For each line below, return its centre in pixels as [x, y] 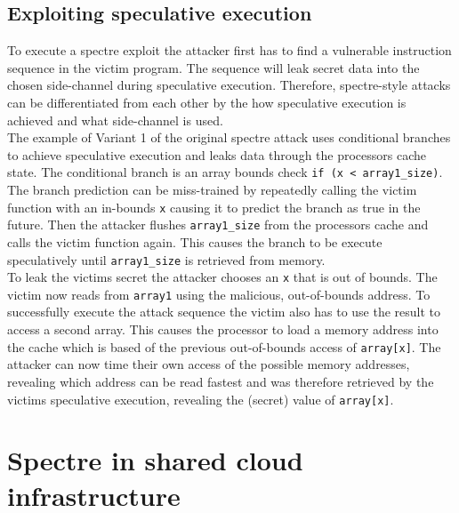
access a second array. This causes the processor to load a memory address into [223, 329]
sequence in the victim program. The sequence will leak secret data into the [213, 67]
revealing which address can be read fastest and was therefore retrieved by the [221, 381]
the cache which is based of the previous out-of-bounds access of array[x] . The [224, 346]
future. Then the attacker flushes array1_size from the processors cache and [218, 224]
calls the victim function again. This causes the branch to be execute [195, 241]
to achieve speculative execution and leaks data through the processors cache [217, 154]
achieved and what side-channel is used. [115, 120]
